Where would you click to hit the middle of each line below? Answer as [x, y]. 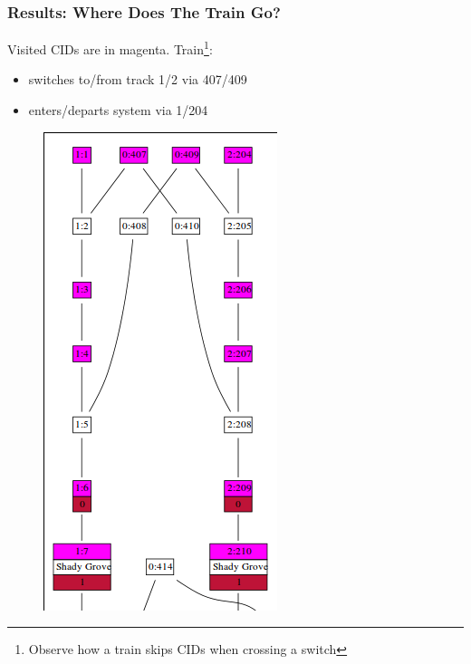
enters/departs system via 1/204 [118, 110]
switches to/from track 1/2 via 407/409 [138, 79]
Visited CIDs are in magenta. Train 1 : [110, 48]
